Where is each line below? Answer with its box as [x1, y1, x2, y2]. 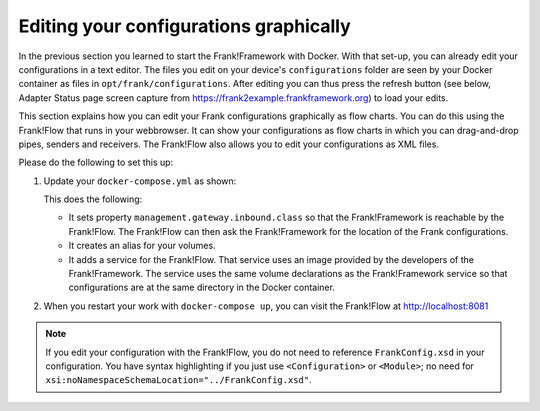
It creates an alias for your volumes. [68, 240, 216, 252]
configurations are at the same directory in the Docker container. [68, 281, 335, 294]
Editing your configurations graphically [18, 15, 351, 37]
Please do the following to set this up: [18, 156, 174, 169]
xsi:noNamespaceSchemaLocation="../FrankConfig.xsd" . [45, 374, 312, 386]
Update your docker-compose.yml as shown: [43, 175, 237, 187]
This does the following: [43, 193, 143, 205]
